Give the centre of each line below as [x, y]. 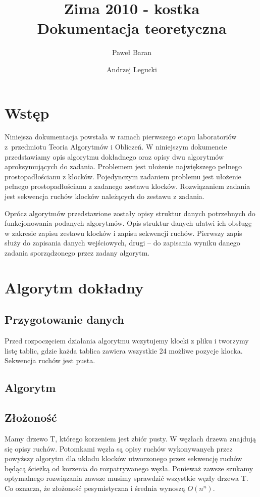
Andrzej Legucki [132, 69]
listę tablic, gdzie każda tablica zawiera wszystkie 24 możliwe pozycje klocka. [124, 350]
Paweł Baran [132, 52]
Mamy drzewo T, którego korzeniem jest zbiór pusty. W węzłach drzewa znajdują [131, 438]
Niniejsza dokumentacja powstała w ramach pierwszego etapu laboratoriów [121, 137]
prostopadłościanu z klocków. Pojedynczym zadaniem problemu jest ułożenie [123, 176]
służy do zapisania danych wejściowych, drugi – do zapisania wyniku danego [122, 243]
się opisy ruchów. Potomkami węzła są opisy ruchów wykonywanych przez [119, 448]
